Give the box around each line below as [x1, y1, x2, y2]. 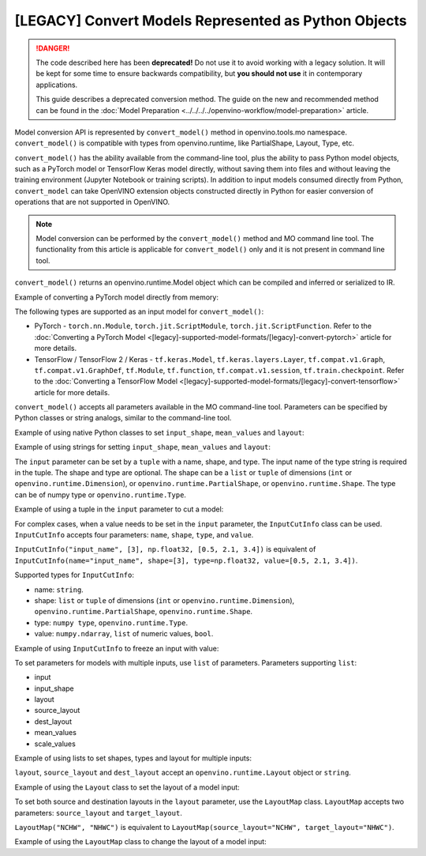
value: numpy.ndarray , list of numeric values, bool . [34, 629, 214, 639]
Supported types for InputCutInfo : [14, 570, 134, 580]
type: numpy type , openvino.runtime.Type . [34, 617, 189, 628]
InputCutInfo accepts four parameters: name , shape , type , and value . [14, 530, 254, 539]
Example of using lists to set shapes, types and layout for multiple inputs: [14, 753, 252, 763]
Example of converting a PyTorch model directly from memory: [14, 292, 219, 302]
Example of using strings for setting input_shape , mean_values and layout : [14, 443, 271, 452]
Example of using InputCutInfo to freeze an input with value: [14, 643, 219, 653]
